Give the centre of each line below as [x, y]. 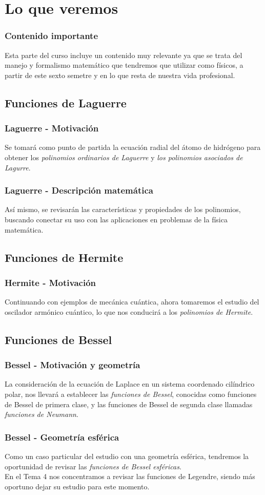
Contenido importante [52, 36]
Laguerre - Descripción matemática [79, 190]
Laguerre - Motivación [52, 128]
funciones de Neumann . [42, 414]
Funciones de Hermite [64, 257]
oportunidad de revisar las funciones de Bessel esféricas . [93, 466]
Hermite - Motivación [50, 282]
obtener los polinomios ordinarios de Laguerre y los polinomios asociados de [124, 157]
